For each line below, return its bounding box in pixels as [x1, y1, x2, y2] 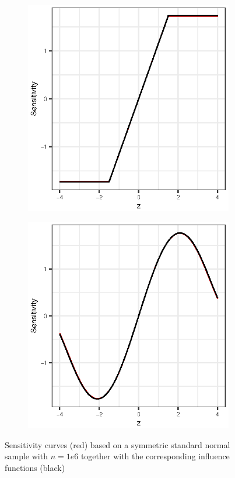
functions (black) [5, 462, 65, 474]
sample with [5, 450, 48, 462]
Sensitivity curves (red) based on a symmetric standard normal [5, 438, 230, 451]
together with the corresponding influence [80, 450, 230, 462]
